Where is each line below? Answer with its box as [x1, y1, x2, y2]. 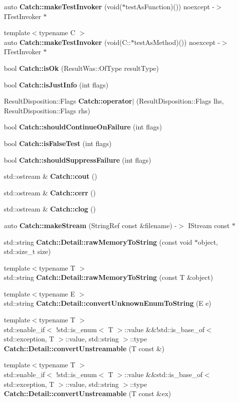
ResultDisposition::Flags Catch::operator [4, 96, 132, 106]
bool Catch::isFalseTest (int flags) [4, 138, 112, 148]
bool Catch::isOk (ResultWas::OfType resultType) [4, 63, 159, 73]
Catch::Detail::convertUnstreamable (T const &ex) [4, 388, 171, 399]
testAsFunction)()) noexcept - [125, 1, 215, 11]
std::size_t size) [4, 246, 51, 256]
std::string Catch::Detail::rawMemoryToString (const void [4, 236, 192, 247]
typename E [39, 288, 75, 298]
